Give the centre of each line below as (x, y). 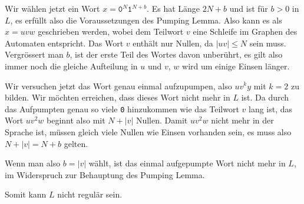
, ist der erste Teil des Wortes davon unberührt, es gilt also (176, 54)
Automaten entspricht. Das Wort (64, 43)
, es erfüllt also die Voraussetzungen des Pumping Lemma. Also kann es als (146, 20)
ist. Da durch (265, 97)
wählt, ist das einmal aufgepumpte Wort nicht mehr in (187, 163)
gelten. (76, 143)
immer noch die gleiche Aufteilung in (71, 66)
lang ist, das (271, 108)
